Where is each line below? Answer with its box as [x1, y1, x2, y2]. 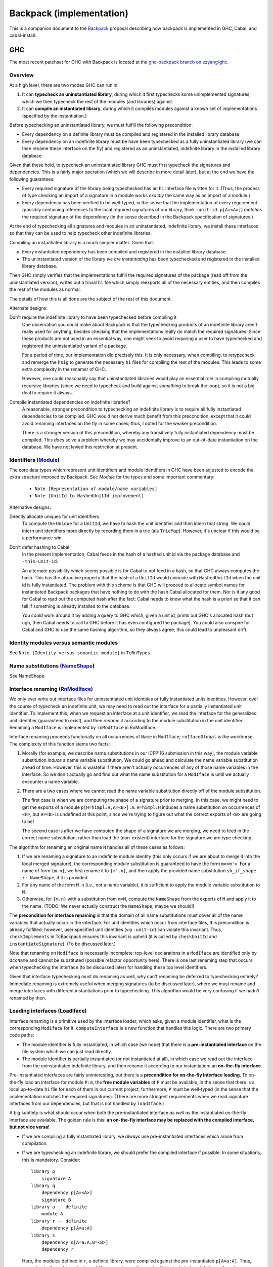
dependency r [41, 1247, 74, 1252]
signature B [41, 1197, 71, 1203]
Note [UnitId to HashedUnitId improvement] [34, 493, 144, 499]
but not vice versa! [9, 1124, 50, 1130]
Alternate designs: [9, 305, 48, 311]
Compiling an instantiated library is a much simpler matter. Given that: [9, 239, 154, 245]
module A [41, 1211, 63, 1217]
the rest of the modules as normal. [9, 286, 81, 292]
